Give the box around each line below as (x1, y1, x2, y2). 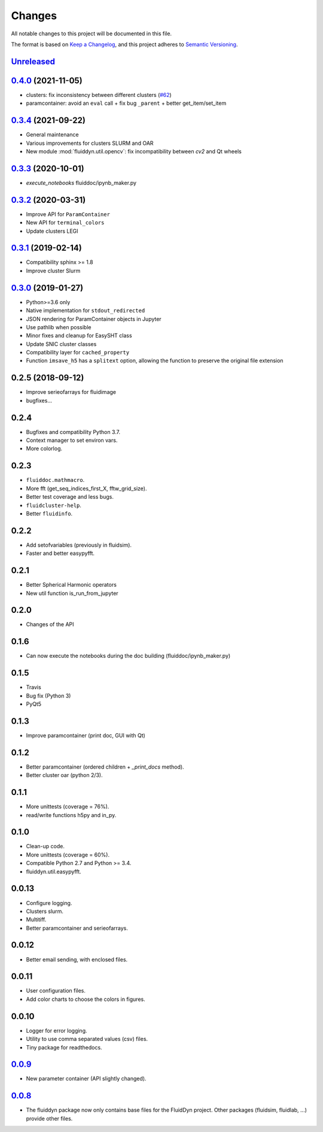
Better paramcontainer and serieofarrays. (26, 924, 128, 931)
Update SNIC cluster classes (26, 340, 97, 347)
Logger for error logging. (26, 1027, 87, 1034)
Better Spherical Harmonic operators (26, 581, 117, 588)
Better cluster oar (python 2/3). (26, 772, 103, 779)
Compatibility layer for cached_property (26, 349, 130, 356)
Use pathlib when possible (26, 323, 92, 330)
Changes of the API (26, 621, 74, 628)
